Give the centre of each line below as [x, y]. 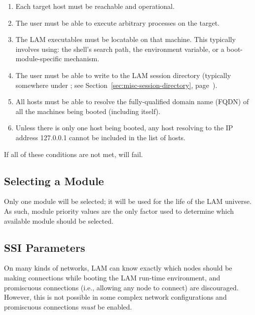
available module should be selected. [59, 220]
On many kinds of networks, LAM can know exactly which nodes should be [118, 268]
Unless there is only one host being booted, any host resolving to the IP [124, 128]
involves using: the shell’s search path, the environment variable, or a [120, 49]
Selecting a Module [54, 180]
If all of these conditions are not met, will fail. [73, 154]
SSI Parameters [45, 247]
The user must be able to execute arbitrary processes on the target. [117, 22]
